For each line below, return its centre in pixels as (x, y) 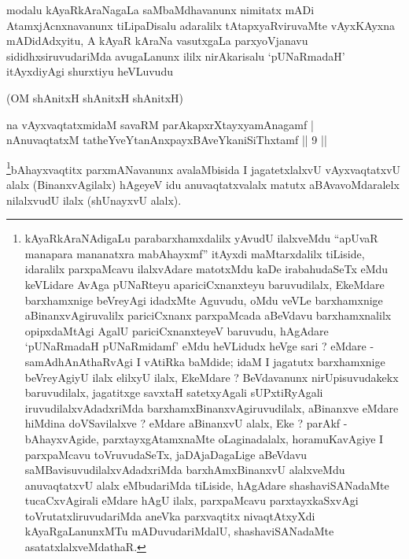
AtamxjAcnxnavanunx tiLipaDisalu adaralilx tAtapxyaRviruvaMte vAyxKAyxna (201, 25)
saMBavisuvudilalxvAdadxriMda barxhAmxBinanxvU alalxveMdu (185, 470)
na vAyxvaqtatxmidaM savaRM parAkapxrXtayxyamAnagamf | (160, 124)
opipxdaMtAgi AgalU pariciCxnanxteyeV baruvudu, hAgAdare (177, 330)
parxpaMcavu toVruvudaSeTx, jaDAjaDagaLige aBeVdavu (166, 454)
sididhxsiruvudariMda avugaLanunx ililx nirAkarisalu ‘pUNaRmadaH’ (176, 56)
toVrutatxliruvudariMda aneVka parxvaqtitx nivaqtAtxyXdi (170, 515)
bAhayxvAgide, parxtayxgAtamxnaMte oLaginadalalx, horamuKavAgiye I (204, 438)
